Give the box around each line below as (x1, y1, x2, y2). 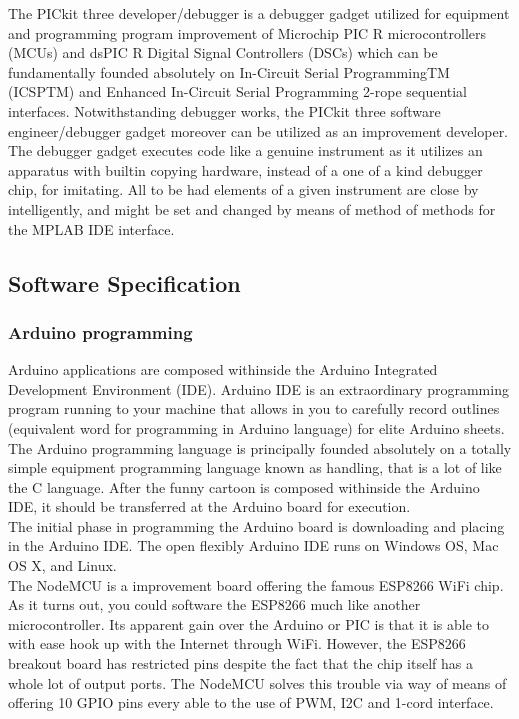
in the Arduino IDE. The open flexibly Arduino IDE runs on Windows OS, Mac (8, 535, 499, 556)
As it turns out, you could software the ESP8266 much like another (8, 594, 421, 615)
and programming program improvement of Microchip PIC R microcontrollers (8, 22, 487, 43)
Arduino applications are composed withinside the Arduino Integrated (8, 359, 438, 380)
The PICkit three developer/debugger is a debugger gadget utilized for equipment (8, 3, 510, 23)
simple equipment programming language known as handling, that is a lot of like (8, 457, 502, 478)
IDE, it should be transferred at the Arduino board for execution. (8, 496, 411, 517)
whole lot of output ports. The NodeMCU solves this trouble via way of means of (8, 672, 507, 693)
